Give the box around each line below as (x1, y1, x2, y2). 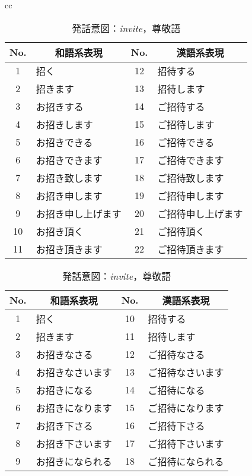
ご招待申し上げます (157, 206, 243, 220)
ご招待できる (157, 135, 215, 149)
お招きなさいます (36, 365, 112, 379)
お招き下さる (36, 418, 93, 433)
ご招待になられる (148, 454, 224, 468)
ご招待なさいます (148, 365, 224, 379)
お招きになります (36, 401, 112, 415)
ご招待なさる (148, 347, 205, 361)
